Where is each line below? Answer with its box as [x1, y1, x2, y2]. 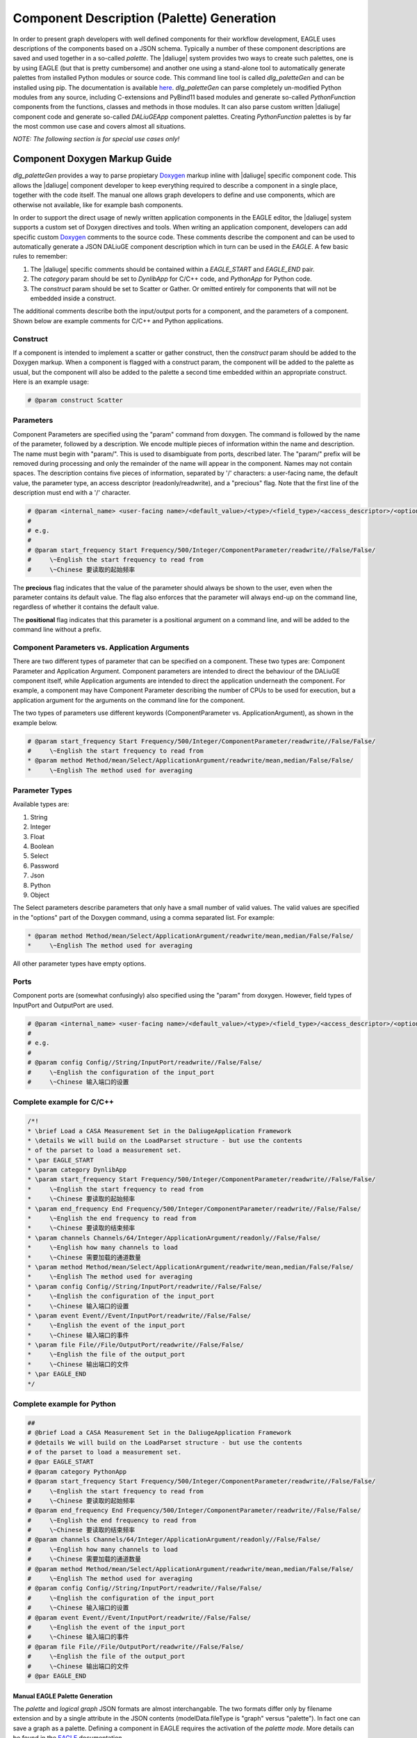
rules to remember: [13, 252, 68, 261]
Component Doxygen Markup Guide [13, 153, 172, 165]
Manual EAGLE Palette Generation [13, 1691, 113, 1700]
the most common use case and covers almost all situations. [13, 122, 186, 131]
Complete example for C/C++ [13, 1097, 115, 1107]
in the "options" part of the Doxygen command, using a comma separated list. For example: [13, 913, 275, 921]
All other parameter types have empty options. [13, 959, 147, 968]
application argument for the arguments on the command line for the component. [13, 696, 245, 704]
